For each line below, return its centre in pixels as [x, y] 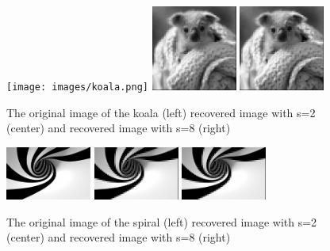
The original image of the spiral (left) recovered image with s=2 [162, 221]
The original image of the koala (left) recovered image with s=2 [161, 112]
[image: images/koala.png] [77, 87]
